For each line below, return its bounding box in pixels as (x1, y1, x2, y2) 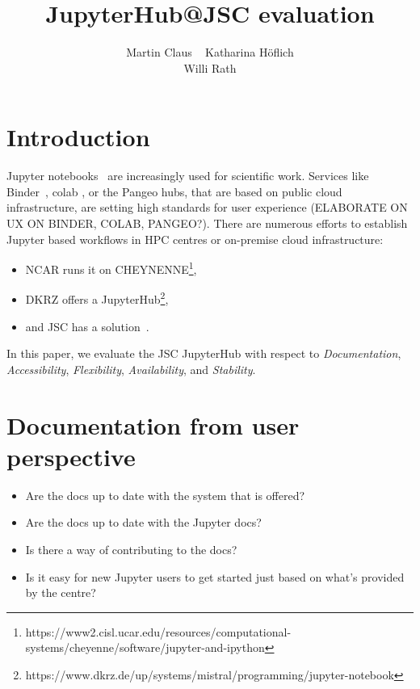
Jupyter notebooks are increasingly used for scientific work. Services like (6, 167, 369, 184)
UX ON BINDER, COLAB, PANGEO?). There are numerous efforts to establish (6, 215, 408, 232)
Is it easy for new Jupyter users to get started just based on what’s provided (25, 568, 405, 585)
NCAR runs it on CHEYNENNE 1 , (25, 258, 197, 277)
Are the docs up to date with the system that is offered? (25, 486, 305, 503)
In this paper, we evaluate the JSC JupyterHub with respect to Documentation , (6, 345, 401, 362)
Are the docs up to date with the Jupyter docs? (25, 514, 262, 531)
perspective (6, 439, 136, 473)
